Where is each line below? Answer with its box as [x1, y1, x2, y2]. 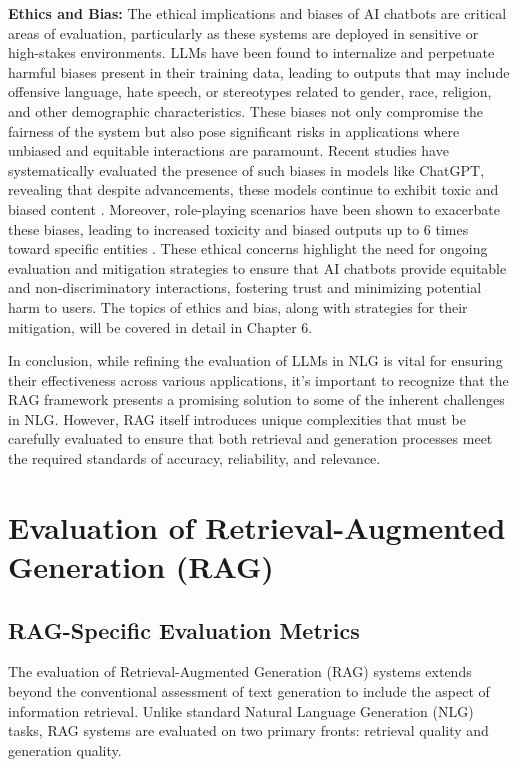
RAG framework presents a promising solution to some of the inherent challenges [8, 389, 505, 410]
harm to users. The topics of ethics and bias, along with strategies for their [8, 296, 468, 317]
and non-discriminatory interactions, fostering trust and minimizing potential [8, 277, 482, 298]
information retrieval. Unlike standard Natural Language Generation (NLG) [8, 700, 474, 721]
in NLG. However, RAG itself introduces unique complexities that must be [8, 408, 466, 429]
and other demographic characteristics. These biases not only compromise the [8, 100, 484, 121]
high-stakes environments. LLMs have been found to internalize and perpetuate [8, 42, 495, 63]
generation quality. [8, 739, 122, 760]
